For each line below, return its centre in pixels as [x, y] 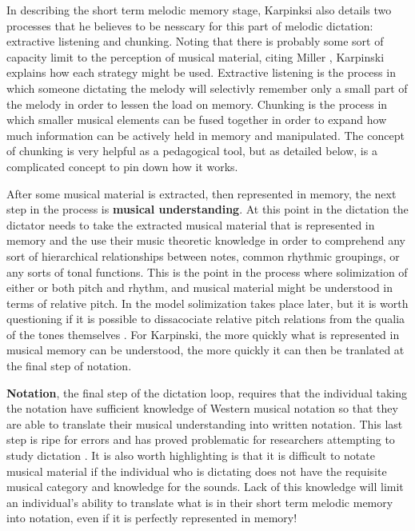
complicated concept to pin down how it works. [122, 166]
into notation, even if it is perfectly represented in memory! [152, 518]
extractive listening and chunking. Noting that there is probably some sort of [195, 41]
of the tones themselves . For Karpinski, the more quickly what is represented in [203, 334]
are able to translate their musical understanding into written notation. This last [205, 423]
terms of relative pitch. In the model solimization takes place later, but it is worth [207, 303]
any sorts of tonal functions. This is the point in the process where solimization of [207, 271]
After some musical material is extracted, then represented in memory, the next [202, 193]
